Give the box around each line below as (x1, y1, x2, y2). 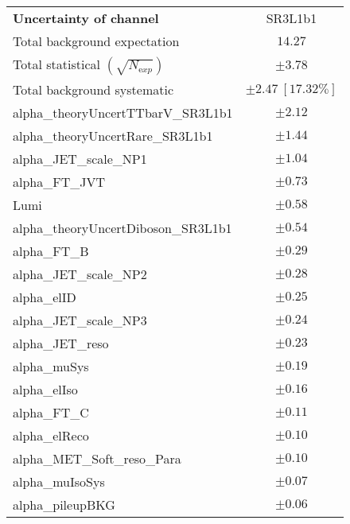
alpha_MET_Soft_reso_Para (13, 449, 181, 468)
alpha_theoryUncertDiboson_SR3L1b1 (13, 219, 232, 237)
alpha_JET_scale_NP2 (13, 265, 147, 283)
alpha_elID (13, 288, 76, 306)
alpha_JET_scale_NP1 (13, 149, 147, 168)
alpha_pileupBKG (13, 495, 115, 514)
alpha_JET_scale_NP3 (13, 311, 147, 329)
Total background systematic (13, 80, 174, 99)
